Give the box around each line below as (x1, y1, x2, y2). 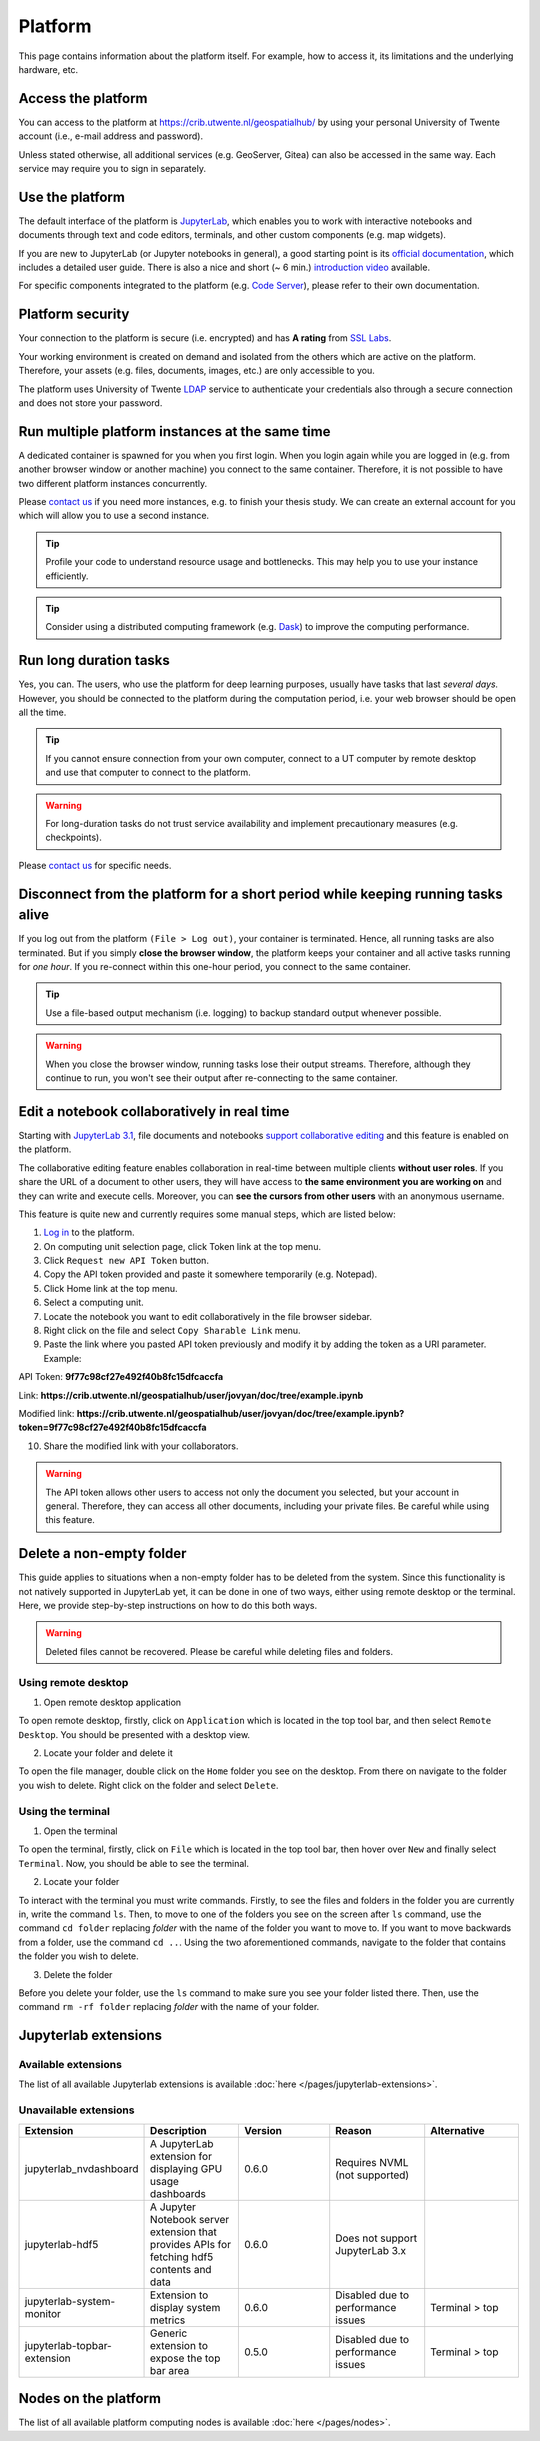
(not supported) (335, 2168, 410, 2182)
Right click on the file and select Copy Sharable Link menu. (43, 1325, 301, 1337)
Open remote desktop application (43, 1696, 182, 1708)
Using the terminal (18, 1804, 110, 1818)
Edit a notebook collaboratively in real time (18, 1103, 290, 1120)
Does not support (335, 2231, 418, 2245)
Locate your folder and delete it (43, 1747, 174, 1759)
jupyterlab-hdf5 (24, 2237, 99, 2251)
